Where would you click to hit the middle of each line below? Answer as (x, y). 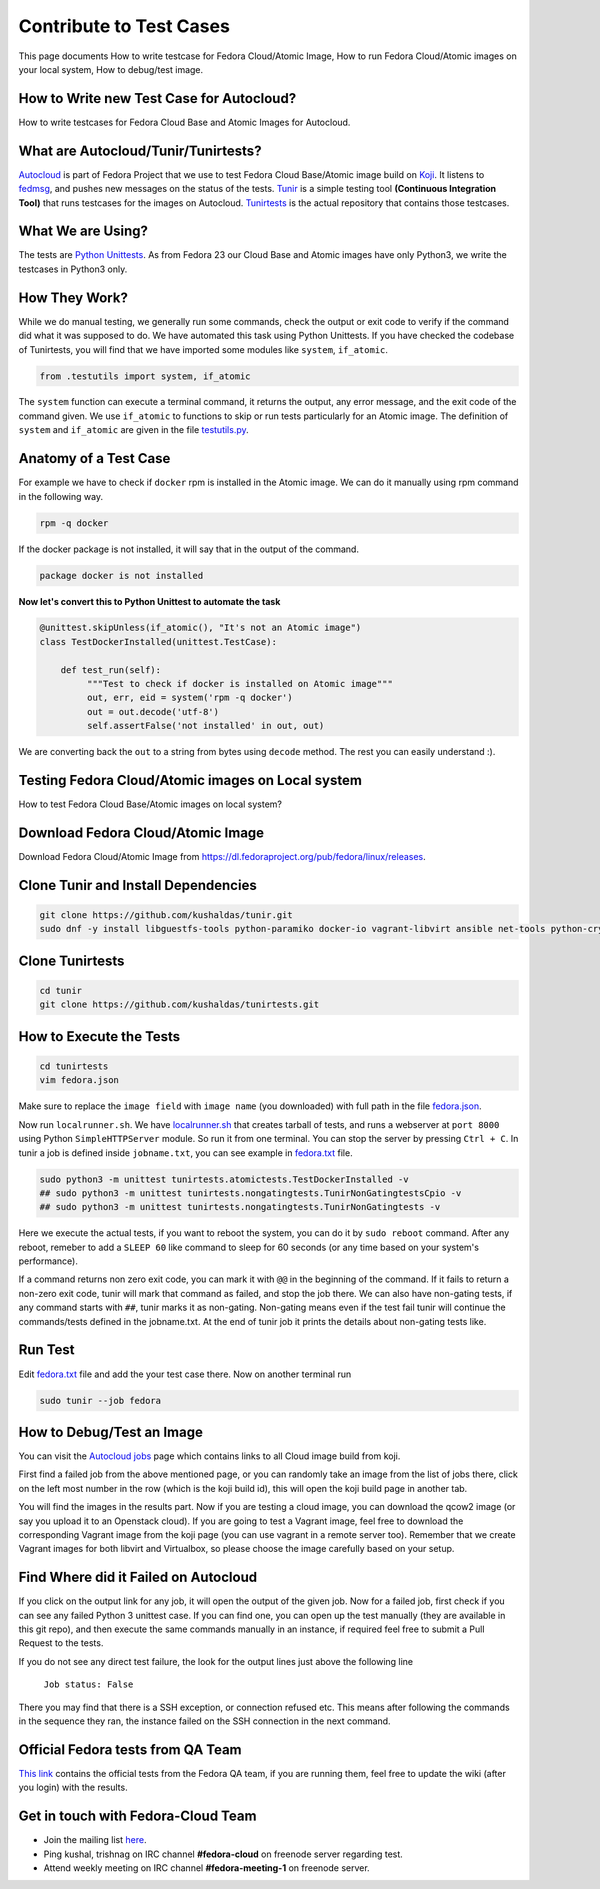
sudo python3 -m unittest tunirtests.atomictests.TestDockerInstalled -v (224, 1179)
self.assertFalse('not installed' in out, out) (205, 726)
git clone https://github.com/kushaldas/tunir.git (166, 915)
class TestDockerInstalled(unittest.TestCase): (158, 641)
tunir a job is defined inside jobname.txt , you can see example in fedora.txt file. (186, 1152)
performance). (48, 1261)
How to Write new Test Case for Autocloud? (157, 98)
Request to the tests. (61, 1643)
